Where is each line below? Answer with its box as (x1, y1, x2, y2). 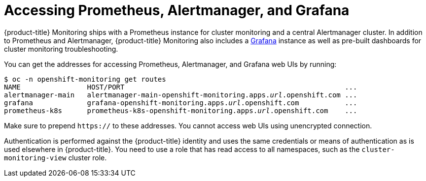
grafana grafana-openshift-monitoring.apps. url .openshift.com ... (4, 98, 357, 107)
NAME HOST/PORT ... (4, 83, 357, 91)
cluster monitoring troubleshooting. (4, 44, 118, 53)
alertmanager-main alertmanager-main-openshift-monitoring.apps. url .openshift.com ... (4, 90, 357, 99)
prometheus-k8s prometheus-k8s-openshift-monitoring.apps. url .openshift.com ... (4, 106, 357, 115)
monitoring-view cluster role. (4, 153, 107, 162)
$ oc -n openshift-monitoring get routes (4, 75, 166, 83)
